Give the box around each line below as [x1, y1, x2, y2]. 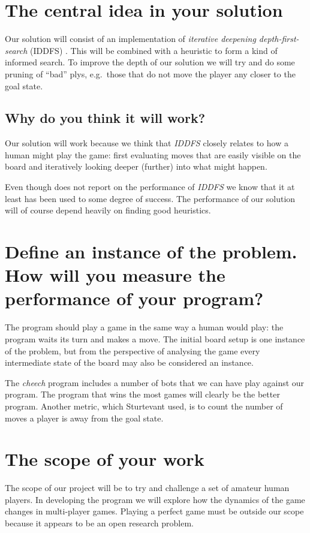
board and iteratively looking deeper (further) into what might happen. [5, 160, 267, 173]
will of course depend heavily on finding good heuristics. [5, 204, 211, 216]
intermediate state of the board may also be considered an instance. [5, 356, 254, 369]
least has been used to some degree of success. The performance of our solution [5, 192, 296, 204]
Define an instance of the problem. [5, 239, 297, 264]
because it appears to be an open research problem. [5, 517, 194, 529]
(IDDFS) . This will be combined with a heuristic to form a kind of [30, 44, 278, 56]
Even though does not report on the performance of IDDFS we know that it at [5, 180, 295, 193]
